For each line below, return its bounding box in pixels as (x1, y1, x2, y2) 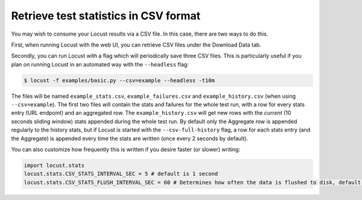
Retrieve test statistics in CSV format (11, 9, 201, 22)
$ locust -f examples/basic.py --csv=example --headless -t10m (24, 77, 215, 84)
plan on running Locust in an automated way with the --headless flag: (11, 60, 189, 68)
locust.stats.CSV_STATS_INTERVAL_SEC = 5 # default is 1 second (24, 170, 218, 178)
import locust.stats (24, 162, 84, 169)
